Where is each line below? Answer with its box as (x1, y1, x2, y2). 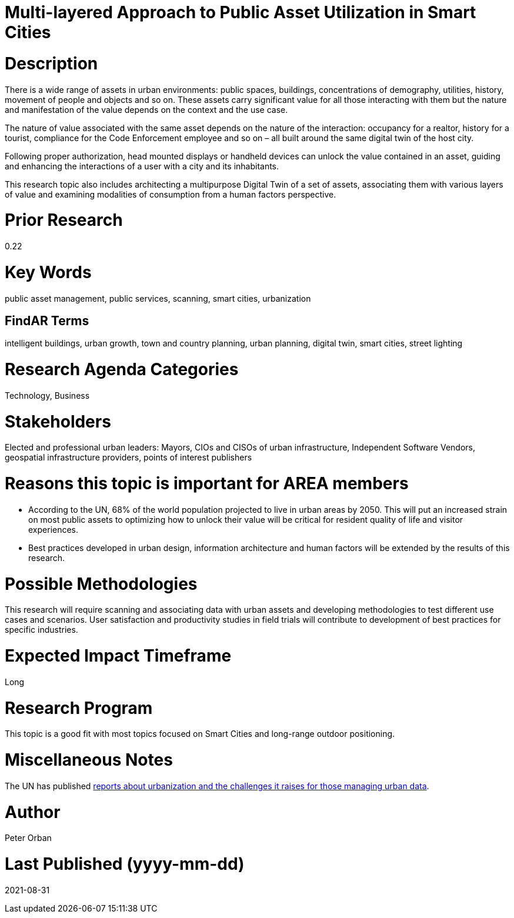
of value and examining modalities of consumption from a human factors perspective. (5, 189, 336, 199)
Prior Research (5, 210, 123, 231)
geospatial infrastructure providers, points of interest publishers (5, 452, 252, 463)
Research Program (5, 697, 153, 718)
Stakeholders (5, 411, 111, 432)
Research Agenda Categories (5, 359, 239, 380)
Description (5, 53, 98, 74)
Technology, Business (5, 390, 90, 400)
